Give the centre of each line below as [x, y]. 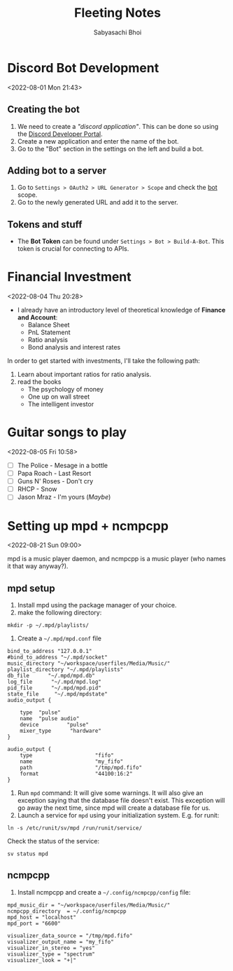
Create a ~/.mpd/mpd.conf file [59, 638]
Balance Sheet [49, 325]
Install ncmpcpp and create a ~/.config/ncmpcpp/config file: [104, 892]
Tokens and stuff [45, 225]
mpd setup [31, 588]
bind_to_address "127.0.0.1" [50, 652]
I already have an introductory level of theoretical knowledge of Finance [121, 310]
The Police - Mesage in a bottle [63, 465]
